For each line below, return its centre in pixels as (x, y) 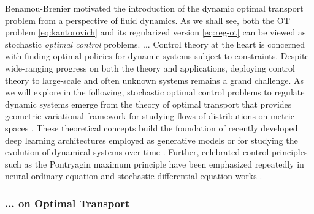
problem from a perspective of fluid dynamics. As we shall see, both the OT (147, 20)
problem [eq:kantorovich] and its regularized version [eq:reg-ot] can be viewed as (155, 32)
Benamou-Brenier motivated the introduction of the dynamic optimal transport (154, 8)
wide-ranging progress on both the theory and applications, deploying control (150, 68)
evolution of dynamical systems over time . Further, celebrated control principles (156, 152)
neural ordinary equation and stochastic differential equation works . (134, 176)
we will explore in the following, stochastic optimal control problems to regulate (155, 92)
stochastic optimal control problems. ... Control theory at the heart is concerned (155, 44)
